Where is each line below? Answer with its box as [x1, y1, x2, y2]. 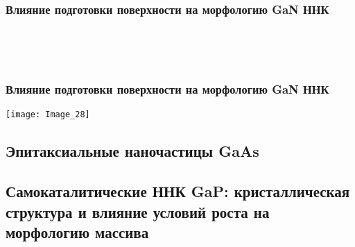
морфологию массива [6, 221, 149, 243]
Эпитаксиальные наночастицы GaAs [6, 139, 259, 161]
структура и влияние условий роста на [6, 201, 270, 222]
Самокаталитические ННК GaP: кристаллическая [6, 180, 350, 202]
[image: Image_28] [6, 109, 90, 119]
